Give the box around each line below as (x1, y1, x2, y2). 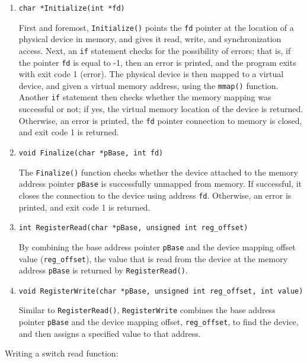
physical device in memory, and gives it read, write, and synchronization (18, 33, 282, 45)
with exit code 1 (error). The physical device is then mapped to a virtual (18, 68, 284, 80)
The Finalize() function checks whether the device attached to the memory (18, 165, 298, 178)
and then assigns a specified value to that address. (18, 327, 201, 339)
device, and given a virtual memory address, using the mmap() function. (18, 79, 279, 91)
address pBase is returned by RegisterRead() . (18, 264, 188, 276)
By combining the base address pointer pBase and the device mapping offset (18, 240, 296, 253)
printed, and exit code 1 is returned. (18, 200, 151, 213)
